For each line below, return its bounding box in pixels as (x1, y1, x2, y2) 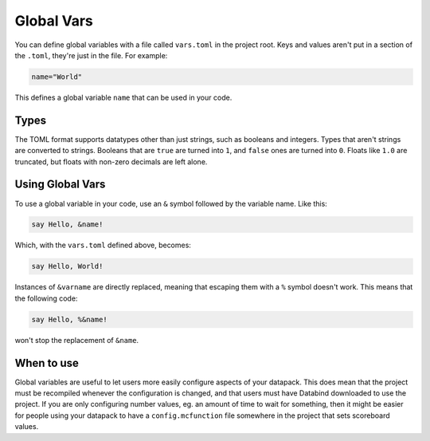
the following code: (14, 293, 78, 303)
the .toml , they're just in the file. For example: (14, 50, 168, 60)
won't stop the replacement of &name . (14, 335, 139, 345)
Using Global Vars (14, 178, 106, 191)
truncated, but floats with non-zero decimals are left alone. (14, 156, 208, 167)
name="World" (31, 72, 83, 81)
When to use (14, 356, 80, 370)
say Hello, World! (31, 262, 104, 271)
